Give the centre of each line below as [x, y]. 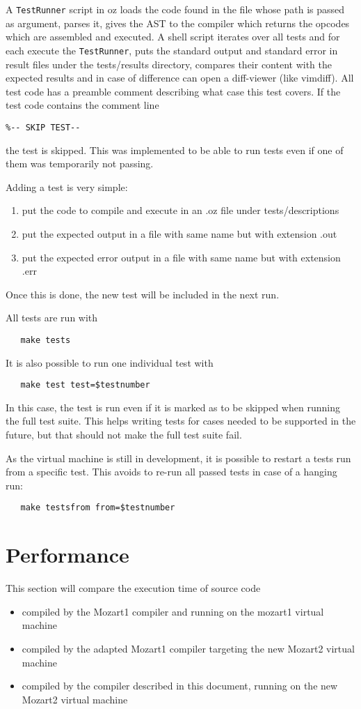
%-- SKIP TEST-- [43, 127]
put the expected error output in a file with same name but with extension [181, 257]
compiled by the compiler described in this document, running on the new [180, 686]
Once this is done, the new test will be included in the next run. [143, 294]
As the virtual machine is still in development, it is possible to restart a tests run [178, 458]
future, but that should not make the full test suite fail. [124, 434]
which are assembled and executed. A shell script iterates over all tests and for [173, 37]
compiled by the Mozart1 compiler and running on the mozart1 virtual [173, 611]
